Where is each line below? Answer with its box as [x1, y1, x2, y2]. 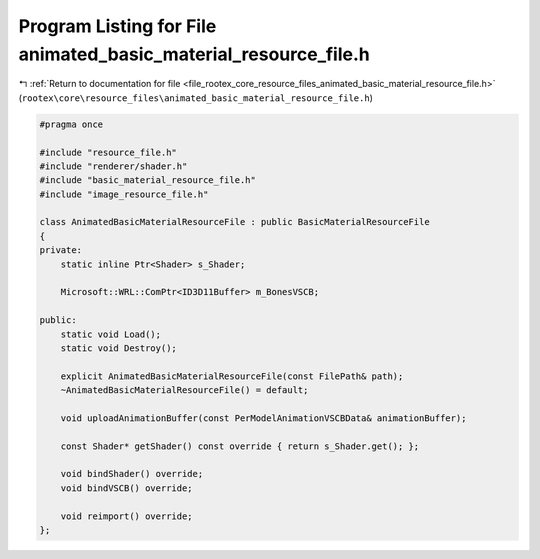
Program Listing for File [18, 15, 217, 37]
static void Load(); [60, 328, 162, 340]
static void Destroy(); [60, 342, 177, 354]
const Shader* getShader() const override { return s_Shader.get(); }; [60, 440, 420, 452]
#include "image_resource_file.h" [39, 188, 209, 200]
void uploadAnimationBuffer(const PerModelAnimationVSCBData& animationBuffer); [60, 412, 467, 424]
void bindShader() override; [60, 468, 204, 480]
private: [39, 245, 83, 256]
